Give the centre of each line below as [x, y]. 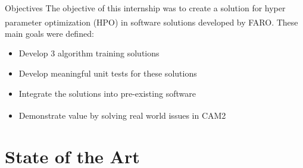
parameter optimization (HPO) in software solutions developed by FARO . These [151, 22]
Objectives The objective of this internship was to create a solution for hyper [145, 8]
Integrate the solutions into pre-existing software [107, 93]
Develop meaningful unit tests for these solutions [108, 73]
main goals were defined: [49, 33]
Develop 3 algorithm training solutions [89, 53]
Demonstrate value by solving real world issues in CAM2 [122, 115]
